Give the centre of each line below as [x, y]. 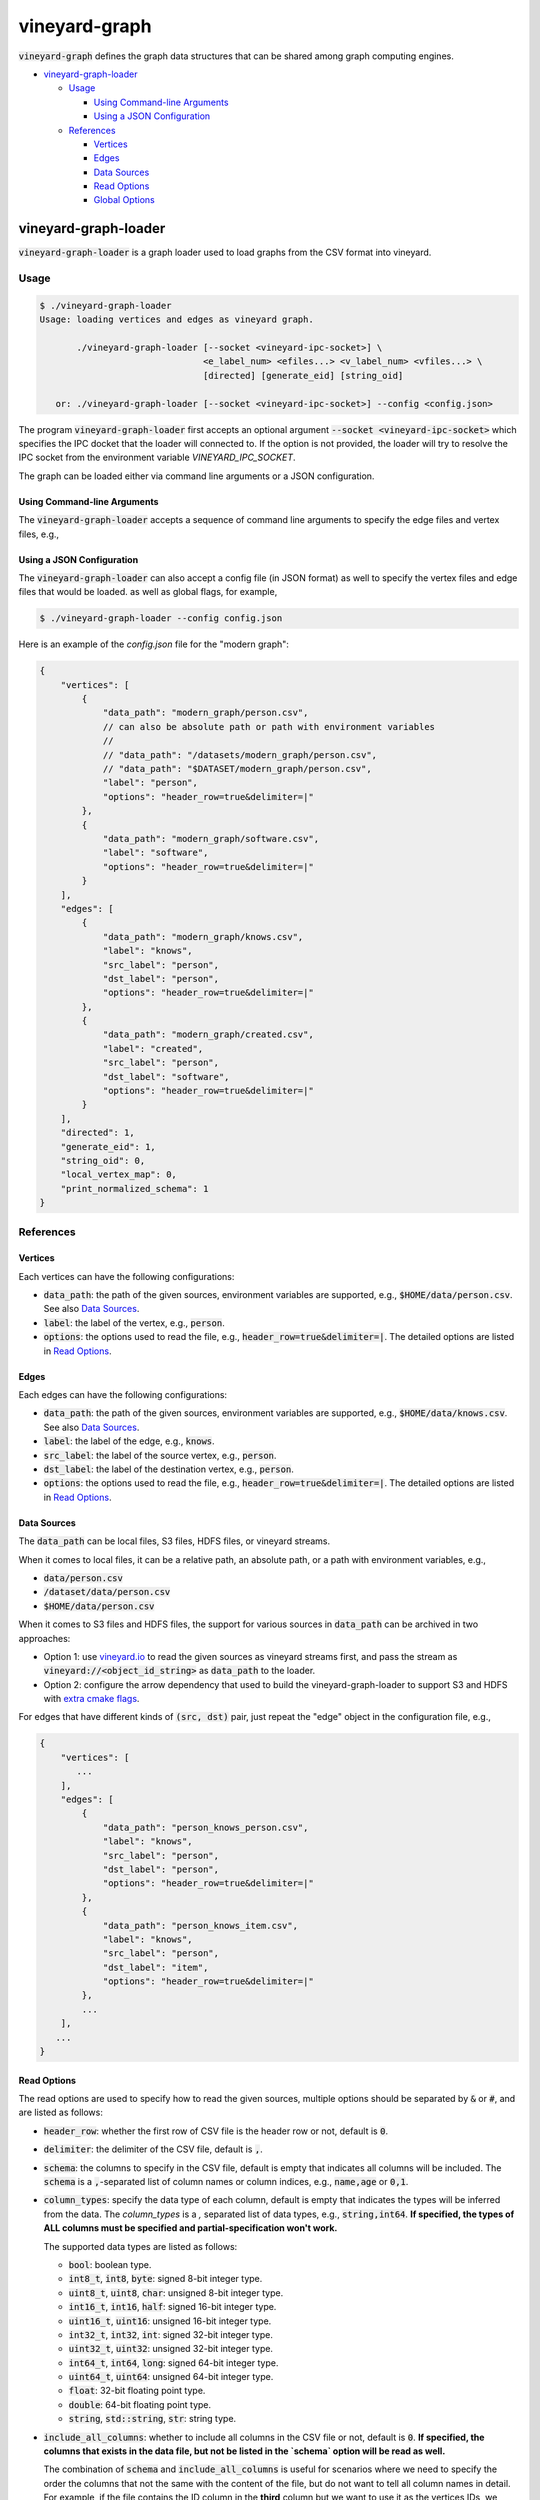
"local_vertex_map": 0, [118, 1174]
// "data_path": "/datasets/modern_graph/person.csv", [240, 754]
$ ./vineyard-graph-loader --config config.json [161, 618]
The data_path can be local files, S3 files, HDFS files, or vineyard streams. [174, 1541]
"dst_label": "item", [155, 1967]
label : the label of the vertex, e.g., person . [134, 1322]
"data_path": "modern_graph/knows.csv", [203, 936]
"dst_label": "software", [166, 1076]
